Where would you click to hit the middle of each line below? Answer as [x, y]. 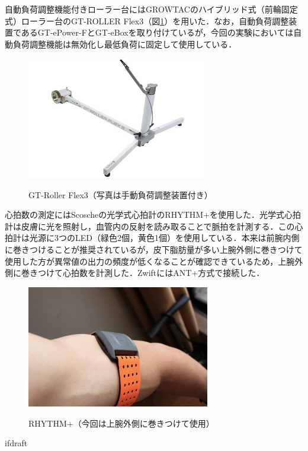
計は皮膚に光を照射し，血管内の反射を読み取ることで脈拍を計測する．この [150, 226]
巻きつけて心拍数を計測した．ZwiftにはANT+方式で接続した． [143, 273]
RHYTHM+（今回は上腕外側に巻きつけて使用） [121, 423]
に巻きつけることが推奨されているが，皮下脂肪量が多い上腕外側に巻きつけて [154, 249]
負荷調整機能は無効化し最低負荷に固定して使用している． [125, 44]
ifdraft [16, 443]
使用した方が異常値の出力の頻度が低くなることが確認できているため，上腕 [150, 261]
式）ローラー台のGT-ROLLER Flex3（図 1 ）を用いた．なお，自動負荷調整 [147, 20]
